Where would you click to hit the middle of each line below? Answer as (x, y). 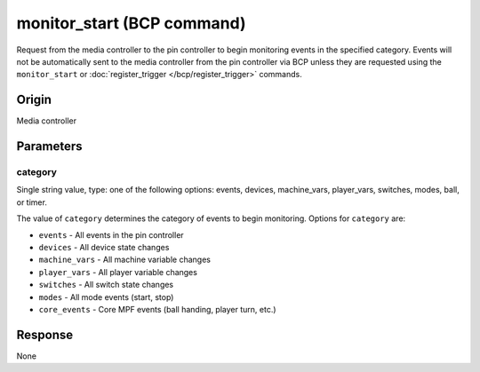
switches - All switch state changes (106, 285)
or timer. (32, 202)
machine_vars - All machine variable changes (124, 260)
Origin (34, 100)
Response (45, 334)
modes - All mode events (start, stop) (106, 297)
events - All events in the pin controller (111, 234)
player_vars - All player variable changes (118, 272)
